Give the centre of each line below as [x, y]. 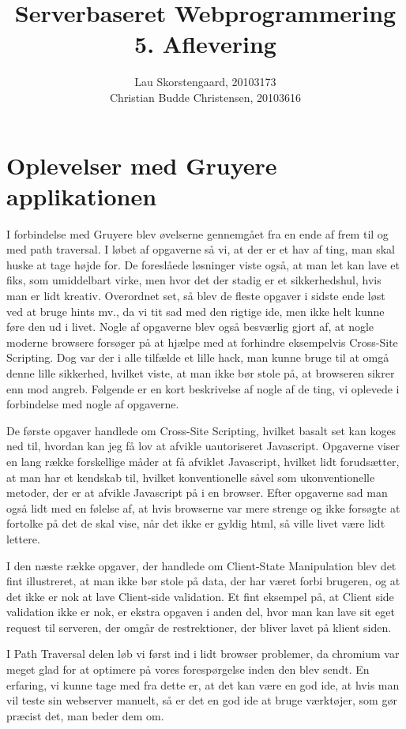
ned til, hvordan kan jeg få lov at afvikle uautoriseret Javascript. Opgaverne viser [203, 446]
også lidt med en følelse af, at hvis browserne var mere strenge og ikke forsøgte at [203, 507]
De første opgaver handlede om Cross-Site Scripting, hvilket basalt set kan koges [201, 430]
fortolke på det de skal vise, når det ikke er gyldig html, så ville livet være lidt [196, 523]
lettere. [23, 538]
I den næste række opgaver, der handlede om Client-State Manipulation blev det [201, 565]
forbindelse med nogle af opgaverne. [93, 404]
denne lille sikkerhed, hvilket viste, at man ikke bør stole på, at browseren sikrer [201, 372]
